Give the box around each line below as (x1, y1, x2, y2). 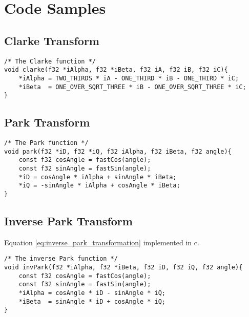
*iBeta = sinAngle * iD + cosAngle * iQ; (18, 298, 165, 305)
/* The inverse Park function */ (4, 255, 118, 263)
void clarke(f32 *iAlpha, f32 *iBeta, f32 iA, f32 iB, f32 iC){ (4, 66, 228, 74)
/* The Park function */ (4, 139, 89, 147)
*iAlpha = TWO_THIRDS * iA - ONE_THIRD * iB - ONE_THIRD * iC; (18, 74, 239, 82)
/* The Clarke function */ (4, 57, 96, 65)
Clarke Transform (4, 32, 99, 48)
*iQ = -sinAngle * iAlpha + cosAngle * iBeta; (18, 182, 180, 189)
